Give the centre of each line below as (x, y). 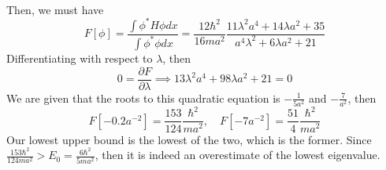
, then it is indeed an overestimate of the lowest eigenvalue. (238, 155)
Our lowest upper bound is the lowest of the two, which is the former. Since (189, 139)
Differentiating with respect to (80, 58)
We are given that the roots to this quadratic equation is (143, 98)
